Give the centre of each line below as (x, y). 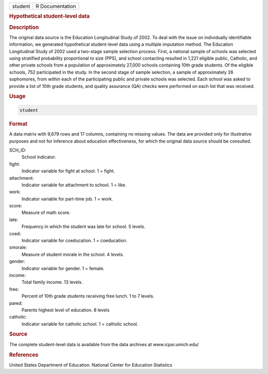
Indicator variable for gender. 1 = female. (63, 268)
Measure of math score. (46, 213)
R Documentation (56, 6)
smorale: (18, 247)
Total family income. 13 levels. (52, 282)
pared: (16, 303)
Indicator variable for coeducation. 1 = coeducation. (74, 240)
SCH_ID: (18, 150)
